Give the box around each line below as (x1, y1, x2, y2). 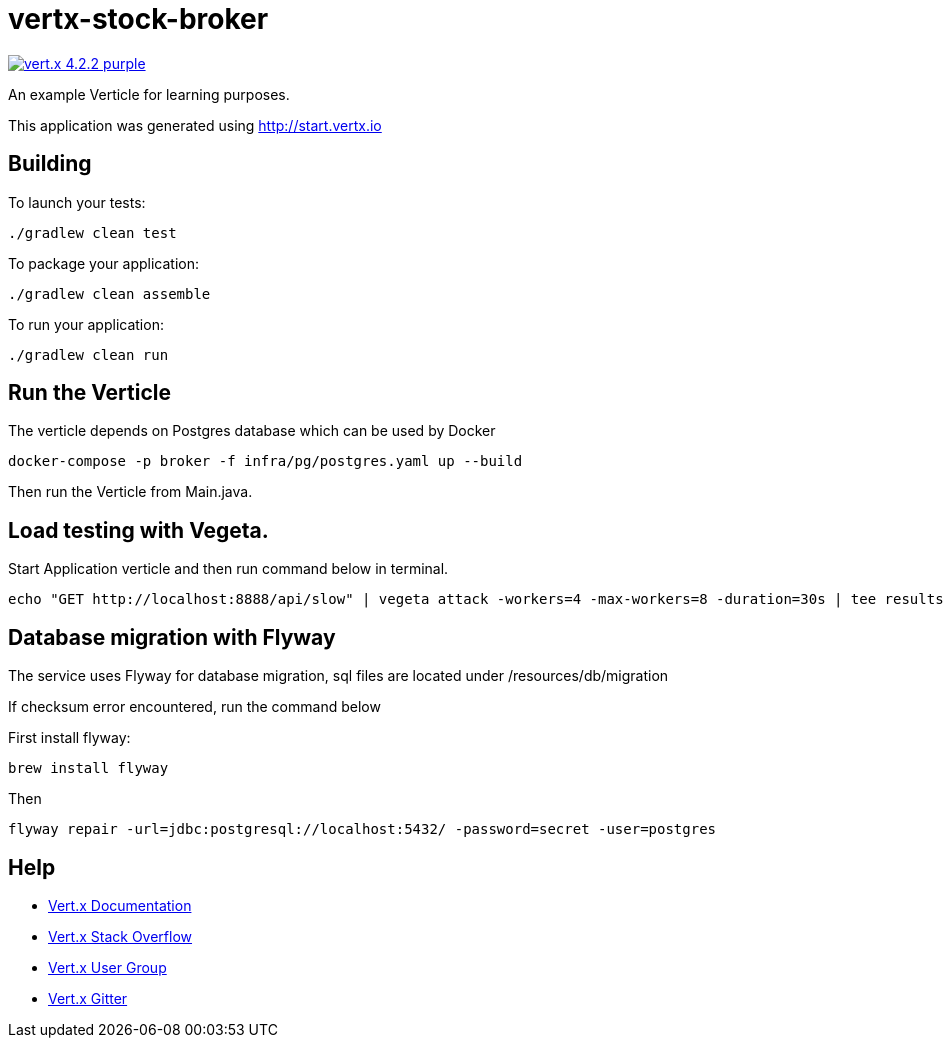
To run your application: (8, 315, 164, 333)
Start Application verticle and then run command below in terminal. (8, 560, 449, 578)
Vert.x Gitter (48, 989, 128, 1007)
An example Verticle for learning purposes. (8, 85, 290, 103)
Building (8, 151, 92, 177)
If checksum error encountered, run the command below (8, 698, 381, 716)
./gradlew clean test (8, 224, 177, 241)
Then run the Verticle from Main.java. (8, 483, 253, 501)
